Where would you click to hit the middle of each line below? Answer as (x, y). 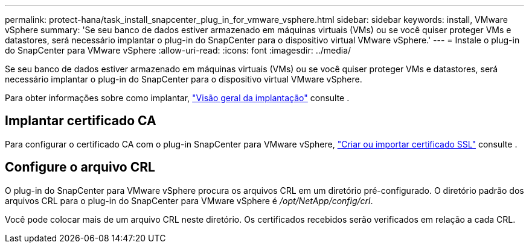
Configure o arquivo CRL (80, 167)
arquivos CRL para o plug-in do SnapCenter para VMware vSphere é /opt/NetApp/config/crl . (189, 200)
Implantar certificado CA (81, 121)
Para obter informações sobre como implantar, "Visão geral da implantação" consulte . (177, 98)
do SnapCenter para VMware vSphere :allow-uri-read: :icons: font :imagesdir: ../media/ (178, 50)
